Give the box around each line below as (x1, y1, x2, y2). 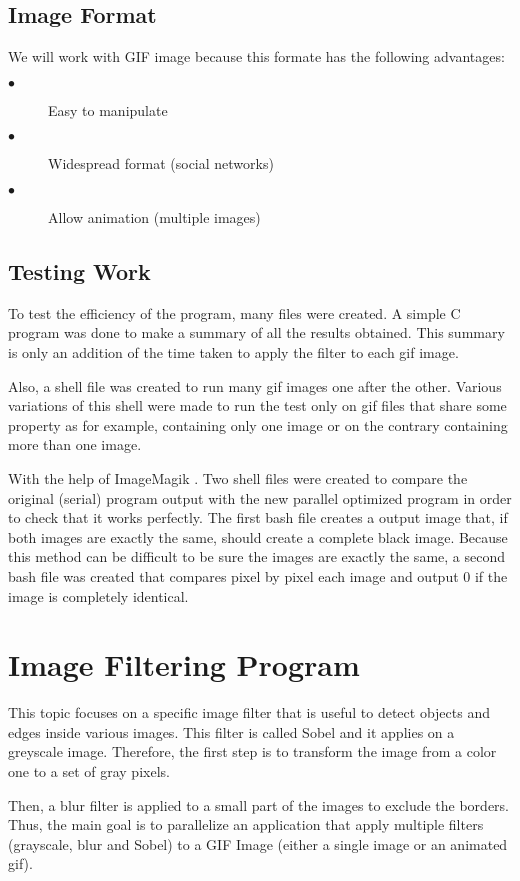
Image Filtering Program (8, 644, 360, 685)
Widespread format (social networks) (48, 153, 274, 174)
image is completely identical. (8, 585, 189, 606)
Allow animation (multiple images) (48, 206, 261, 227)
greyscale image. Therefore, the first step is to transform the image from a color (8, 741, 497, 762)
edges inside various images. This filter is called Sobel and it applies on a (8, 721, 455, 742)
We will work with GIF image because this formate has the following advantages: (8, 46, 505, 67)
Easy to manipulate (48, 99, 168, 120)
